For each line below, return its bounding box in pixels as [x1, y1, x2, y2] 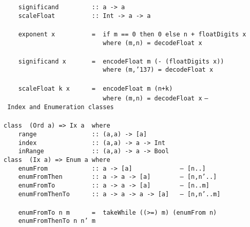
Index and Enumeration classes [7, 104, 114, 111]
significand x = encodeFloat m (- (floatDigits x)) [18, 57, 224, 65]
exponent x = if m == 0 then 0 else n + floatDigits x [18, 30, 246, 38]
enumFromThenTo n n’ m [18, 217, 95, 225]
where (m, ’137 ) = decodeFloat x [103, 66, 214, 74]
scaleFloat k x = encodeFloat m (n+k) [18, 85, 173, 92]
